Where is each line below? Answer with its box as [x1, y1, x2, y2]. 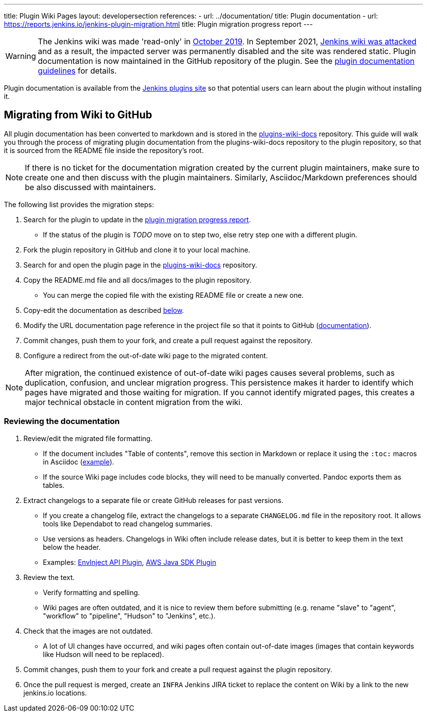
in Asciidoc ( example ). [43, 457, 115, 466]
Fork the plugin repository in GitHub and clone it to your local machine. [23, 245, 251, 254]
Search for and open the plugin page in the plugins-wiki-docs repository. [23, 260, 257, 269]
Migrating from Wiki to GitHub [4, 109, 152, 121]
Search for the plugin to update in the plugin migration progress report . [23, 215, 251, 224]
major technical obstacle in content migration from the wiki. [25, 397, 243, 407]
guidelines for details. [38, 66, 117, 76]
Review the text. [23, 573, 75, 581]
